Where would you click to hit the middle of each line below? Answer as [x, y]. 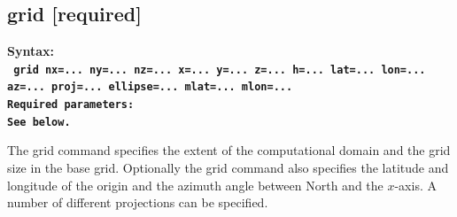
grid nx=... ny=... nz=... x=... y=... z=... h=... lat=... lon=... [220, 70]
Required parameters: [71, 105]
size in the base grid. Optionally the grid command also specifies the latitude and [228, 168]
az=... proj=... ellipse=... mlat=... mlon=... [150, 87]
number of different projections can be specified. [138, 202]
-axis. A [415, 185]
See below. [39, 122]
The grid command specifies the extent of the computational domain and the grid [229, 150]
